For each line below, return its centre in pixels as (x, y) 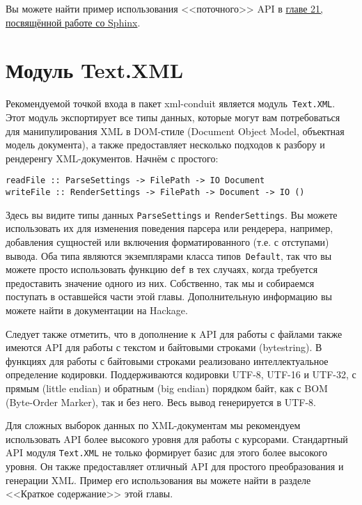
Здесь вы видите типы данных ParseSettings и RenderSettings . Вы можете (172, 214)
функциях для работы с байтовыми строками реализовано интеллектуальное (167, 360)
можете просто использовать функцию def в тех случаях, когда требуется (162, 269)
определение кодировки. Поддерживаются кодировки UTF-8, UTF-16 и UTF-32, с (181, 374)
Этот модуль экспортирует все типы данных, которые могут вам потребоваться (173, 117)
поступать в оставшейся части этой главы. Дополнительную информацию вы (169, 296)
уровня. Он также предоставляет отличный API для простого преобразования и (175, 466)
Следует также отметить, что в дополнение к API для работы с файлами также (174, 333)
